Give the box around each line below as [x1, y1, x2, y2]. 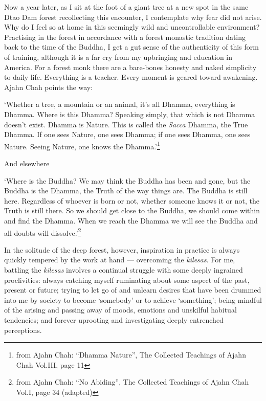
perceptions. [4, 324, 42, 335]
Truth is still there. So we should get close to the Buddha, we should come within [4, 205, 260, 216]
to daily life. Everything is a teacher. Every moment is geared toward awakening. [4, 72, 258, 82]
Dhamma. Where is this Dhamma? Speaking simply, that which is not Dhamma [4, 108, 255, 119]
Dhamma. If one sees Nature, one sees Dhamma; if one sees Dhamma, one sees [4, 129, 251, 140]
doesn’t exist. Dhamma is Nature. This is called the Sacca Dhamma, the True [4, 119, 248, 129]
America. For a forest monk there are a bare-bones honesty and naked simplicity [4, 61, 257, 72]
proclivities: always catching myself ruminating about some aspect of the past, [4, 274, 250, 285]
